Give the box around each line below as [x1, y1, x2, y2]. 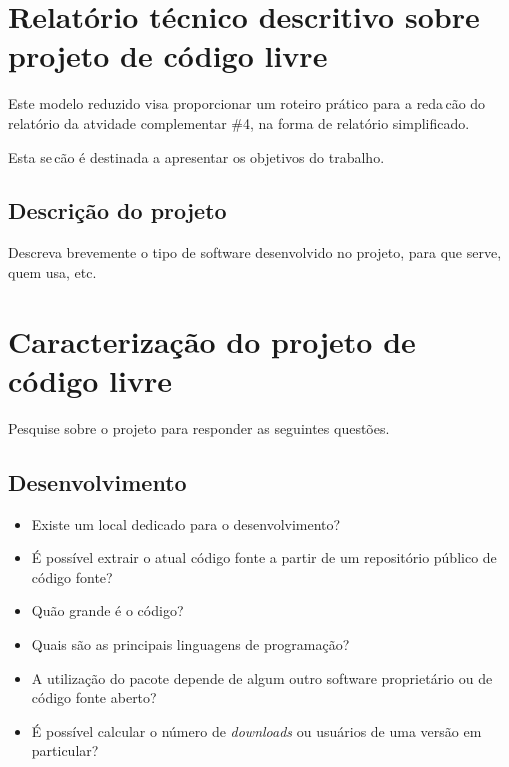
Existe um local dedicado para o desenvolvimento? [31, 513, 341, 534]
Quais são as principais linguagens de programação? [31, 633, 350, 654]
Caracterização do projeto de [8, 320, 416, 361]
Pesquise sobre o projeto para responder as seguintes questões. [8, 417, 390, 438]
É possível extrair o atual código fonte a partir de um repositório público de [31, 547, 497, 568]
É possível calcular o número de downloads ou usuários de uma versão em [31, 720, 482, 741]
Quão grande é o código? [31, 600, 184, 621]
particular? [31, 740, 99, 761]
